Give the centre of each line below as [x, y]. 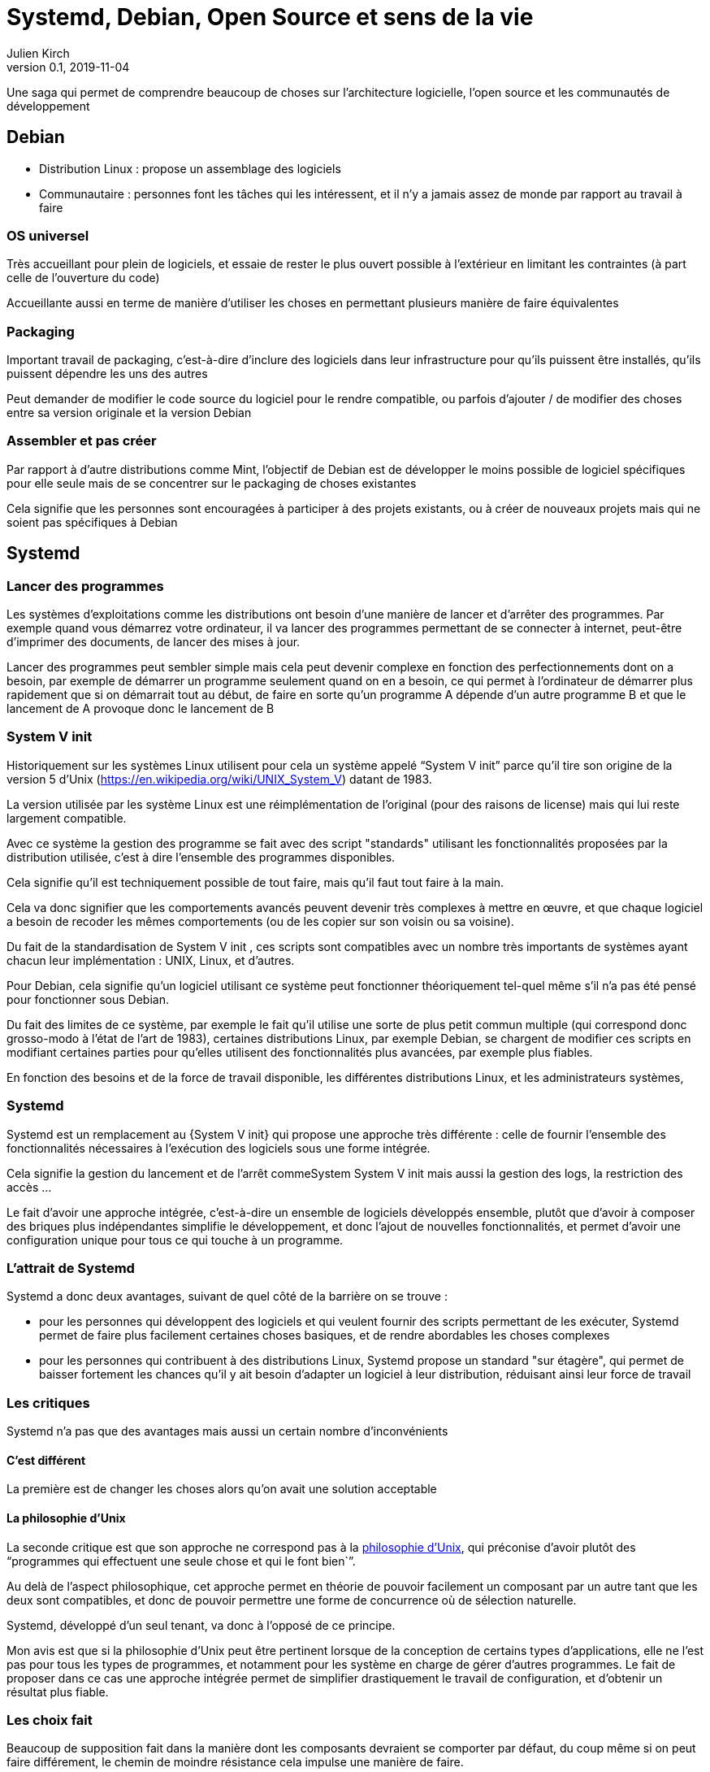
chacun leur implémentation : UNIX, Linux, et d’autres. [151, 960]
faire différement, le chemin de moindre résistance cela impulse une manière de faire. [235, 1762]
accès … [29, 1187]
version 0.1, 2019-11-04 [68, 67]
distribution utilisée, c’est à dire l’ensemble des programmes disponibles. [201, 857]
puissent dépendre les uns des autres [107, 374]
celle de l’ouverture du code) [83, 278]
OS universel [48, 235]
